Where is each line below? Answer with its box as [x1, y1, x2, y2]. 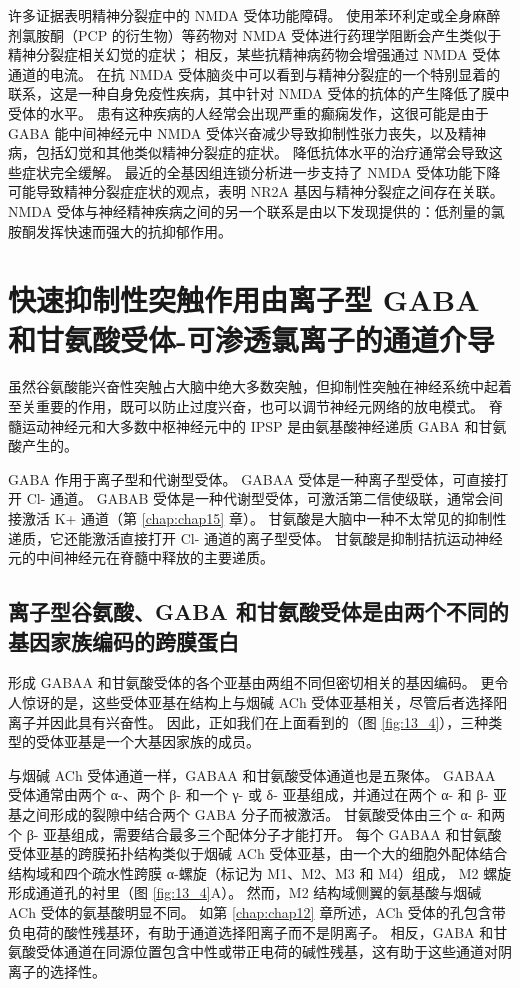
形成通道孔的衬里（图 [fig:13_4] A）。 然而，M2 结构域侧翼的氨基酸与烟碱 [8, 882, 482, 903]
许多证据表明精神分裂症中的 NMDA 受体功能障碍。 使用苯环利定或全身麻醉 [8, 5, 501, 25]
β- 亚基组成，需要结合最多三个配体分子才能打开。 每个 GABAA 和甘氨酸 [26, 823, 502, 844]
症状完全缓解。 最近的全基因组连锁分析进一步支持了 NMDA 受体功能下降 [21, 161, 501, 182]
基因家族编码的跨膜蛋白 [8, 625, 239, 656]
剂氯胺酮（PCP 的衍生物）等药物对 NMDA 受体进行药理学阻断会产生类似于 [8, 24, 502, 45]
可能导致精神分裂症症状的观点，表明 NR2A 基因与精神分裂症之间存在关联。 [8, 181, 504, 202]
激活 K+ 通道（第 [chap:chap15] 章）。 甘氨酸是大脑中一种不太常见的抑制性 [21, 508, 507, 528]
